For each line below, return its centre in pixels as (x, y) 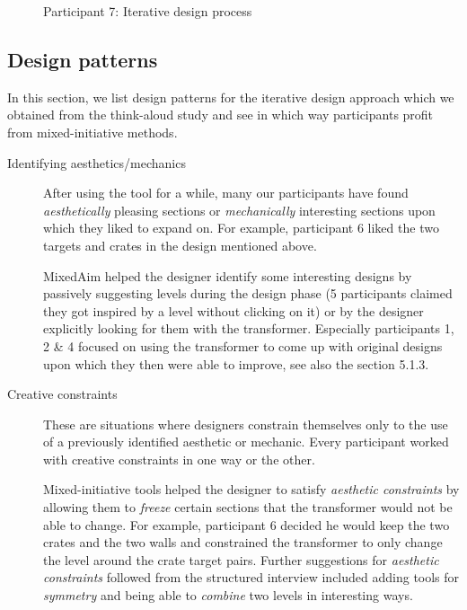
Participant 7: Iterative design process (148, 11)
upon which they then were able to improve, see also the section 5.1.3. (236, 363)
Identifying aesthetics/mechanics (97, 162)
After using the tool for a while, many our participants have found (226, 193)
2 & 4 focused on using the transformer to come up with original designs (243, 345)
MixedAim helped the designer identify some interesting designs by (228, 275)
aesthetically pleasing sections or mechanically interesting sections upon (239, 210)
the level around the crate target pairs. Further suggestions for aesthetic (241, 559)
